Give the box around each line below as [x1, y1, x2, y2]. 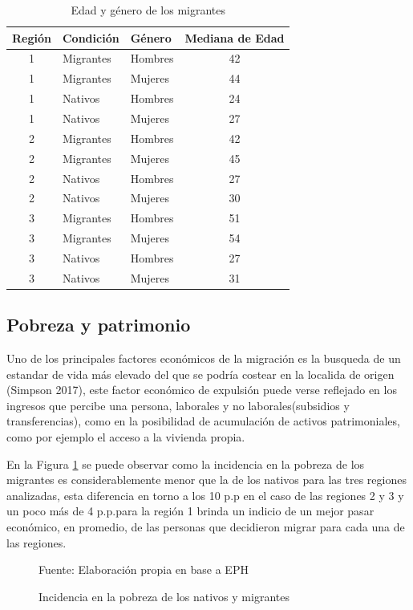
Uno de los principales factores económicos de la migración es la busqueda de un [6, 350, 401, 367]
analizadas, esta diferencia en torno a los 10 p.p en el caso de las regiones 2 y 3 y [6, 486, 404, 503]
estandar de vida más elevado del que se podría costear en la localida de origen [6, 365, 395, 382]
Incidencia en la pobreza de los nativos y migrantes [38, 588, 290, 604]
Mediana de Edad [184, 29, 285, 46]
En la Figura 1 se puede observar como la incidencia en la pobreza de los [6, 455, 365, 472]
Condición [62, 29, 119, 46]
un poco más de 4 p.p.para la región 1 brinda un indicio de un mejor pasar [6, 502, 375, 519]
